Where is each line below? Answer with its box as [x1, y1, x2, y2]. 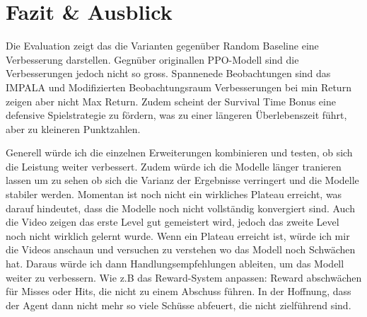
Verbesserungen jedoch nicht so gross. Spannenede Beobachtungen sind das [6, 66, 331, 81]
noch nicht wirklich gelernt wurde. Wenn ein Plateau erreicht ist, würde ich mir [6, 228, 350, 243]
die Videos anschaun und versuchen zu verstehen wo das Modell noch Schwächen [6, 242, 356, 257]
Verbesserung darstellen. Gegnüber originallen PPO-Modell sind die [6, 52, 299, 67]
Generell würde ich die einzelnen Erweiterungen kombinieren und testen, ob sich [6, 145, 353, 160]
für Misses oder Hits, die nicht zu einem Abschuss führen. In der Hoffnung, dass [6, 284, 351, 299]
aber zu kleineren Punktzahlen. [6, 121, 141, 136]
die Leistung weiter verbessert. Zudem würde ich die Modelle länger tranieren [6, 158, 342, 173]
